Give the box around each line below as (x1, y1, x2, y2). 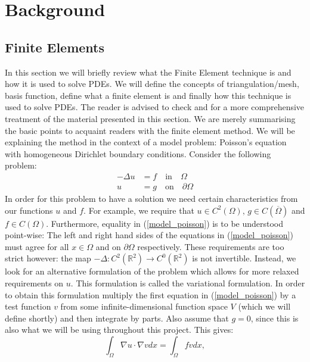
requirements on (5, 276, 64, 289)
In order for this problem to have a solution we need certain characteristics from (5, 192, 298, 204)
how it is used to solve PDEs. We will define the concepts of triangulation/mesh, (5, 77, 299, 90)
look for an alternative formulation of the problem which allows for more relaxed (5, 265, 299, 277)
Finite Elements (5, 38, 105, 56)
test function (5, 300, 51, 313)
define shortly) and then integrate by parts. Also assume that (5, 311, 229, 324)
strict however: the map (5, 252, 91, 264)
